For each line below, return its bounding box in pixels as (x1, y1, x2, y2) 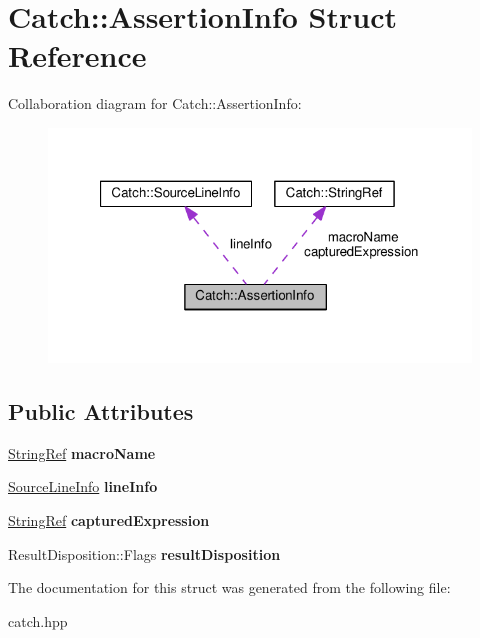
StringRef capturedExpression (8, 510, 210, 531)
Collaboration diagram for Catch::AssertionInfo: (8, 93, 302, 114)
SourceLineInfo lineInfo (8, 476, 158, 497)
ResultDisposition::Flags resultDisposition (8, 543, 281, 564)
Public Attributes (8, 396, 194, 427)
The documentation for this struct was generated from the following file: (8, 577, 451, 598)
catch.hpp (8, 610, 68, 631)
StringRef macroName (8, 442, 156, 463)
